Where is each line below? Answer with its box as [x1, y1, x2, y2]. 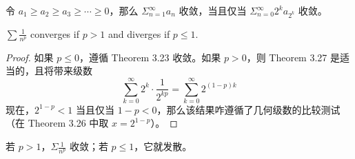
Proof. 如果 [6, 50, 54, 64]
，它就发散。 [134, 139, 192, 153]
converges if [30, 26, 79, 41]
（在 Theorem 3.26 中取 [6, 116, 109, 130]
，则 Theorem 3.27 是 [246, 50, 340, 64]
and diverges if [108, 26, 170, 41]
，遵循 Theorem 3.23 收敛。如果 [79, 50, 221, 64]
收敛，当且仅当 [179, 3, 247, 17]
